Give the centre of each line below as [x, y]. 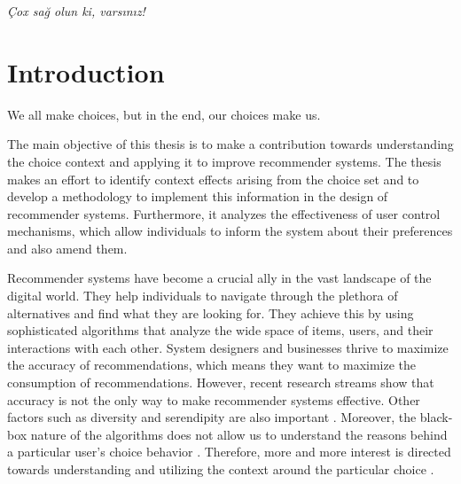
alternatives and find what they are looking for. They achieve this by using [211, 312]
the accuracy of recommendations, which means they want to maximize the [212, 365]
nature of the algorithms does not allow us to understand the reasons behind [239, 434]
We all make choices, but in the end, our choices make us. [164, 114]
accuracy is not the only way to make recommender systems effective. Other [214, 399]
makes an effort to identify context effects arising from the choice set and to [213, 179]
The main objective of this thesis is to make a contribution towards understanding [230, 144]
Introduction [86, 71]
